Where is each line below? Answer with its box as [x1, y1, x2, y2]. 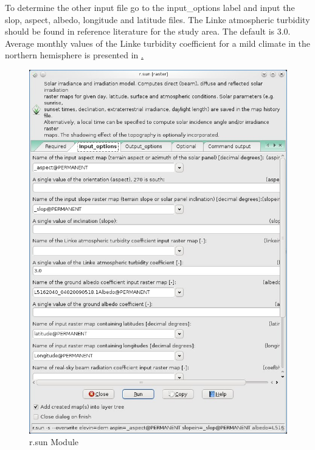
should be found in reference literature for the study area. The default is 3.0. [5, 25, 291, 38]
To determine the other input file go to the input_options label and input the [5, 1, 295, 13]
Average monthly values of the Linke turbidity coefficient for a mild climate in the [5, 36, 311, 49]
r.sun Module [29, 435, 79, 448]
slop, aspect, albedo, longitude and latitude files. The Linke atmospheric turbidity [5, 13, 310, 26]
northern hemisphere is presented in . [5, 49, 144, 61]
